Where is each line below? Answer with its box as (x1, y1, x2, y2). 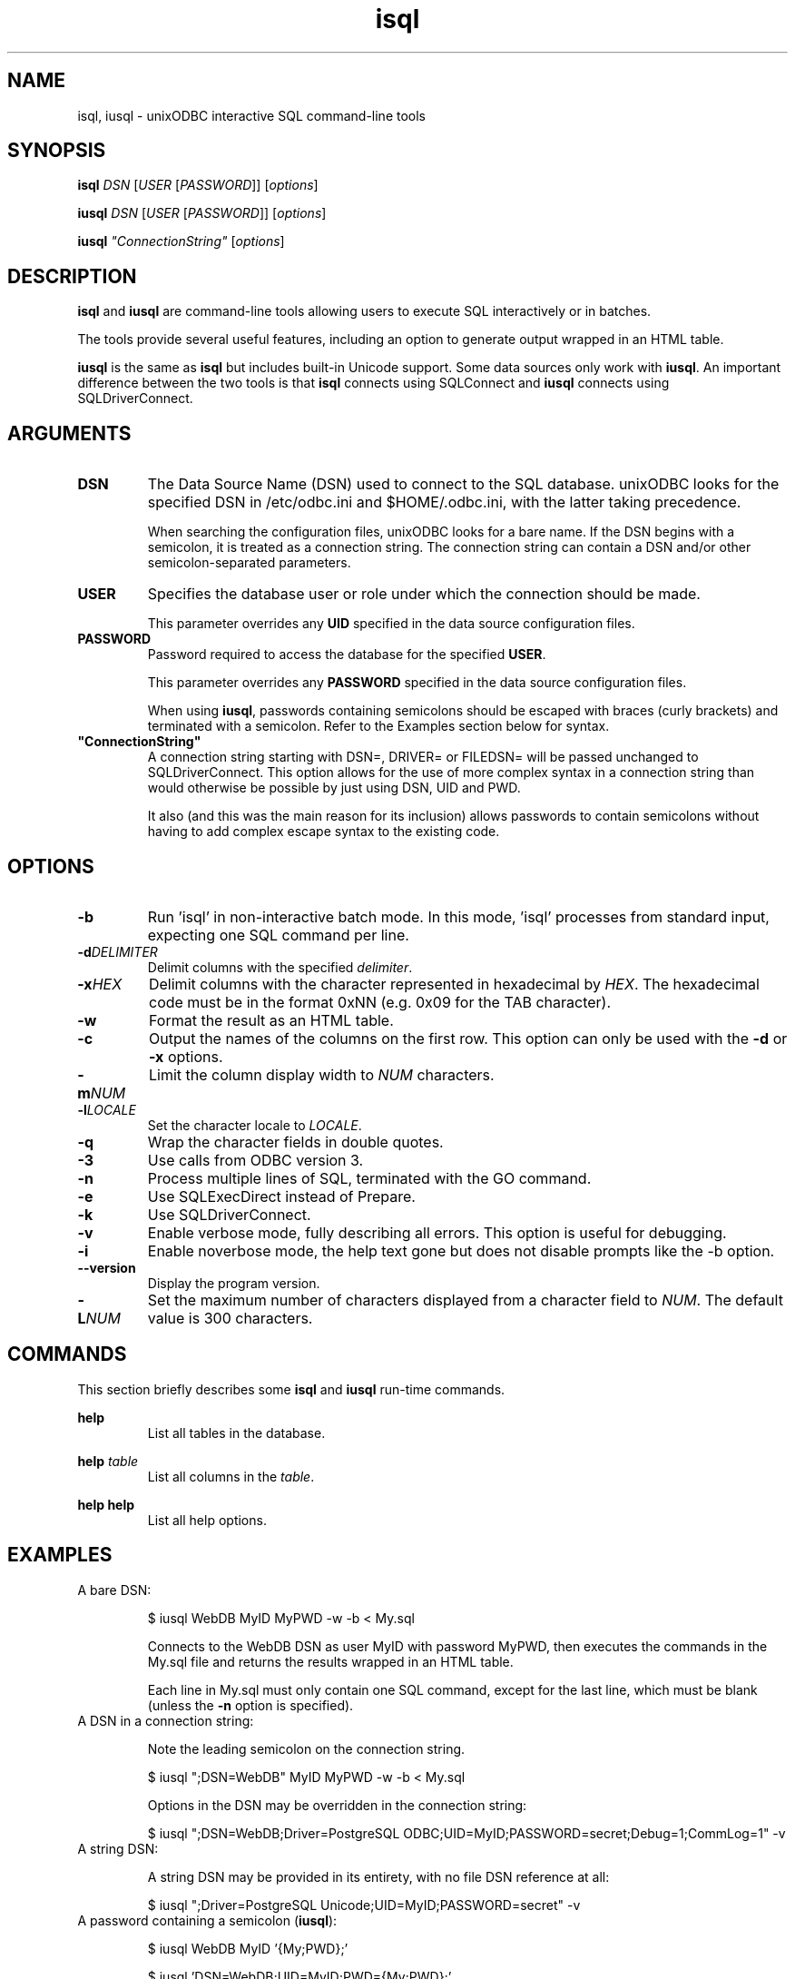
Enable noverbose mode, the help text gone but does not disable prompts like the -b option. (147, 1241, 775, 1260)
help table (77, 1452, 139, 1469)
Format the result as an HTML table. (148, 1010, 394, 1029)
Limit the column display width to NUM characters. (148, 1065, 495, 1084)
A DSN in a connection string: (77, 1712, 254, 1728)
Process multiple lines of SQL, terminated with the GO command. (147, 1168, 592, 1187)
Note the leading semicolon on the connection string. (147, 1740, 466, 1757)
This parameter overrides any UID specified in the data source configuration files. (147, 615, 635, 632)
